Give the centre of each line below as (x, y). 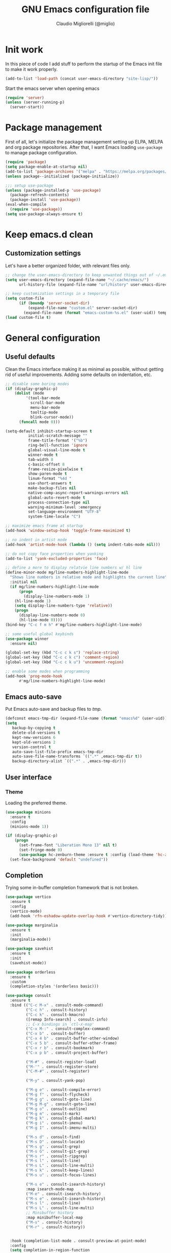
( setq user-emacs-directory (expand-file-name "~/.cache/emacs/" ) (77, 280)
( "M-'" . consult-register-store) (62, 1066)
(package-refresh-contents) (40, 195)
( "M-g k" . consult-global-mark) (61, 1118)
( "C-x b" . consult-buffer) (55, 1034)
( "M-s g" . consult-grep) (53, 1146)
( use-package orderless (31, 972)
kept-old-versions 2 (34, 742)
